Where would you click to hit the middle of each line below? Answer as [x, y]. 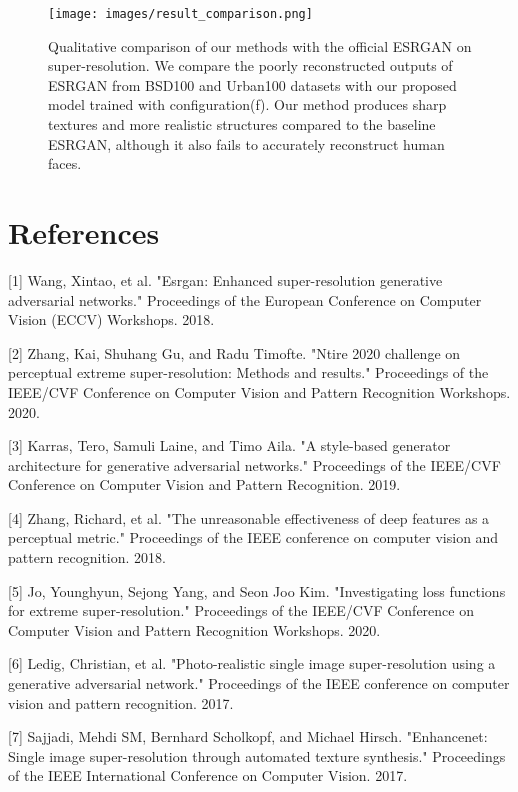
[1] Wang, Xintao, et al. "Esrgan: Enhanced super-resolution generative [225, 279]
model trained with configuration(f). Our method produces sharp [247, 104]
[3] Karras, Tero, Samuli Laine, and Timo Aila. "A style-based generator [229, 445]
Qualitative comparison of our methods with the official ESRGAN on [260, 45]
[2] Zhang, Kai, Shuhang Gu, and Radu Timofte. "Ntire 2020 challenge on [234, 352]
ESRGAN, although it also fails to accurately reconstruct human [246, 143]
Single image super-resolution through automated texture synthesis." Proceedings [257, 755]
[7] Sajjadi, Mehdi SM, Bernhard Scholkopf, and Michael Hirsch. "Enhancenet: [248, 736]
